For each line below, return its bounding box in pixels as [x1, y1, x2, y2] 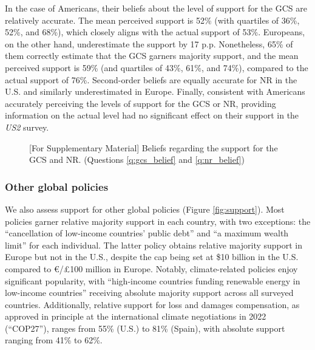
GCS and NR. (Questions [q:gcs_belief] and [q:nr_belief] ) [29, 153, 245, 166]
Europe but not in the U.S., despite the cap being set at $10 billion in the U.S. [5, 250, 299, 263]
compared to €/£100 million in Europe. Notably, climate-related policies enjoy [5, 262, 298, 275]
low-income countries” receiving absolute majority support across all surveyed [5, 286, 294, 299]
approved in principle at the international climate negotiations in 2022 [5, 310, 266, 323]
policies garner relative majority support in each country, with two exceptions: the [5, 214, 311, 227]
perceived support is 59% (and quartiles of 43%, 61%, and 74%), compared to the [5, 61, 308, 74]
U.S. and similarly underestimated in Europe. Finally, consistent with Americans [5, 85, 305, 98]
